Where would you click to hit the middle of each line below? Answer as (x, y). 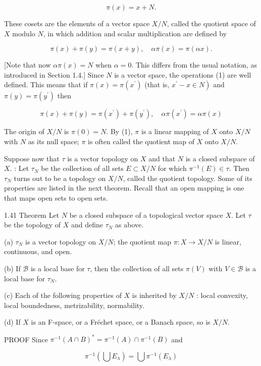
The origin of (24, 131)
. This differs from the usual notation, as (194, 65)
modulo (24, 33)
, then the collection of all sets (137, 268)
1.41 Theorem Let (32, 215)
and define (87, 225)
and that (162, 158)
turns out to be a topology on (60, 178)
